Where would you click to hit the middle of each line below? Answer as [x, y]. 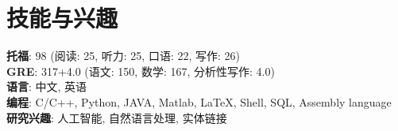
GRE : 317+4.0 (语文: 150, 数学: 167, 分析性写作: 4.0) [141, 71]
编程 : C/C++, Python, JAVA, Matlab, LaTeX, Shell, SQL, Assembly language [199, 101]
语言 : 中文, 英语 [47, 86]
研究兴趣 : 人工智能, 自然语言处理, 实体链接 [117, 117]
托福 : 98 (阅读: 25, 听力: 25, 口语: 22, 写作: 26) [123, 56]
